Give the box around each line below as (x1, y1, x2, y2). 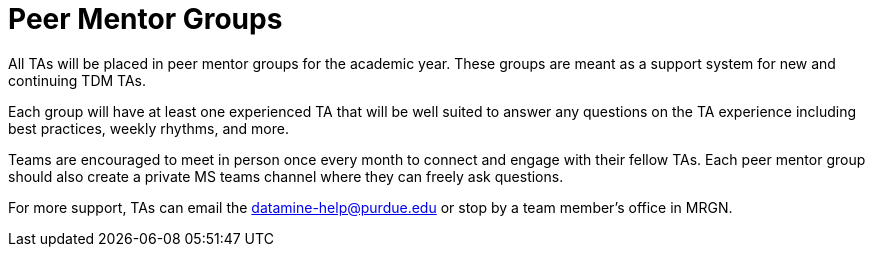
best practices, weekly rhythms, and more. (8, 119, 289, 137)
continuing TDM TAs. (8, 71, 147, 89)
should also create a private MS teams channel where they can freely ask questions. (8, 167, 564, 185)
